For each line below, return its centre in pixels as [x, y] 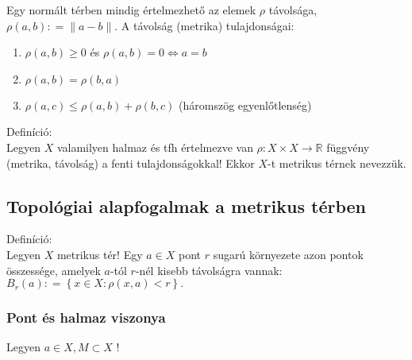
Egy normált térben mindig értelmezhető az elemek [131, 10]
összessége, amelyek [54, 270]
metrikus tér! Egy [100, 254]
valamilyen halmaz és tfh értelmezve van [155, 147]
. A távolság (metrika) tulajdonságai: [204, 25]
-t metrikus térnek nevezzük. [337, 163]
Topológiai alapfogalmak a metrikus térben [186, 205]
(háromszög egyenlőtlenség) [245, 105]
